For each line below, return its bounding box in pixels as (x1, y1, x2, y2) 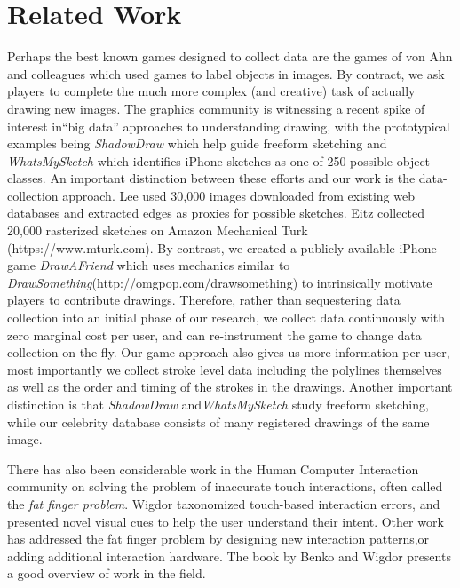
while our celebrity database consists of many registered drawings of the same (7, 412, 430, 431)
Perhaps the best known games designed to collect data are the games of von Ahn (7, 47, 453, 66)
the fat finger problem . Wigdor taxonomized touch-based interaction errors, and (7, 494, 440, 513)
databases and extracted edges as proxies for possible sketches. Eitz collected (7, 203, 424, 222)
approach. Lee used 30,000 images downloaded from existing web (62, 186, 415, 204)
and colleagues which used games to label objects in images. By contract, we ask (7, 64, 445, 83)
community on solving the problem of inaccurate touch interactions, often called (7, 477, 443, 496)
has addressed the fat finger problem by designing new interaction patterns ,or (7, 529, 430, 548)
